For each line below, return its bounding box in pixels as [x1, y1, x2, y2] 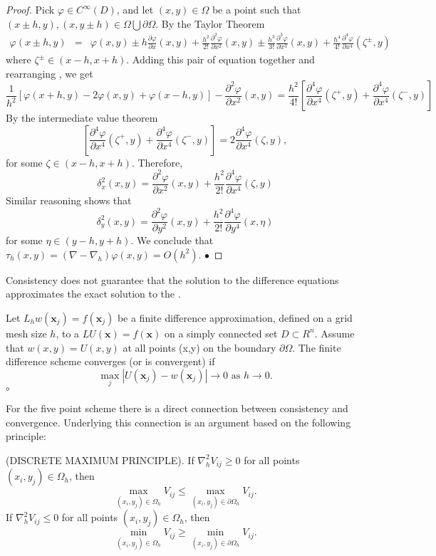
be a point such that [212, 2, 301, 16]
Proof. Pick [6, 2, 55, 16]
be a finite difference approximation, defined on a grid [117, 310, 353, 325]
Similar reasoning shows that [6, 193, 132, 208]
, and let [116, 2, 154, 16]
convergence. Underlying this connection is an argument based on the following [6, 414, 351, 429]
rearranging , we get [6, 65, 93, 80]
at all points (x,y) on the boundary [123, 340, 276, 355]
